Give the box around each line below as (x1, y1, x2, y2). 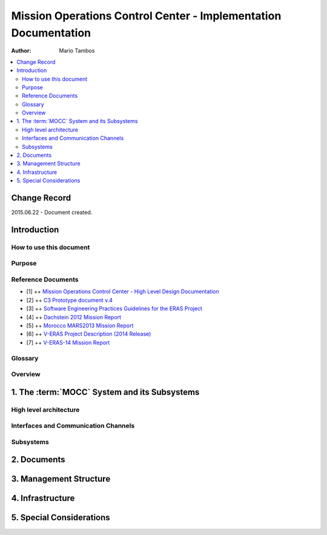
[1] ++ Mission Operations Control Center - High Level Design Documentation (26, 288, 219, 295)
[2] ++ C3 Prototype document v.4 (26, 296, 113, 304)
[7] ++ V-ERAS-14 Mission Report (26, 339, 110, 346)
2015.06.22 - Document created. (11, 209, 93, 216)
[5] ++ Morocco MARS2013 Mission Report (26, 322, 134, 329)
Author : (11, 47, 31, 55)
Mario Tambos (59, 47, 95, 55)
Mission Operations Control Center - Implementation (11, 9, 282, 22)
